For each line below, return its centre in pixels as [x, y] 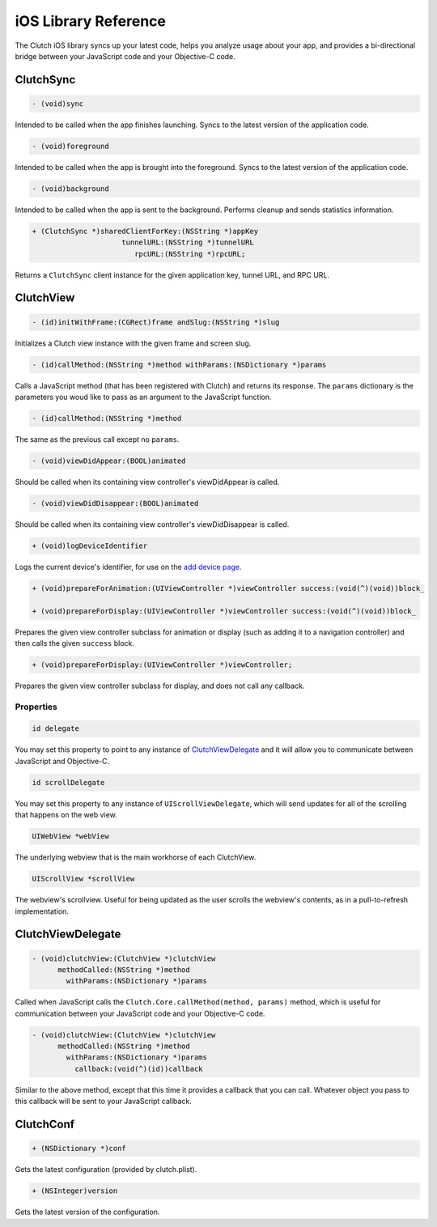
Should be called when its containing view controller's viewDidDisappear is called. [152, 524]
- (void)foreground [70, 146]
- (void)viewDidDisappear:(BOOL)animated [115, 503]
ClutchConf [45, 1125]
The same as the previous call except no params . [97, 439]
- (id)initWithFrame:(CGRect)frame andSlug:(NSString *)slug [156, 322]
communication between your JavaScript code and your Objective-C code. [140, 1013]
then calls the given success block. [75, 643]
